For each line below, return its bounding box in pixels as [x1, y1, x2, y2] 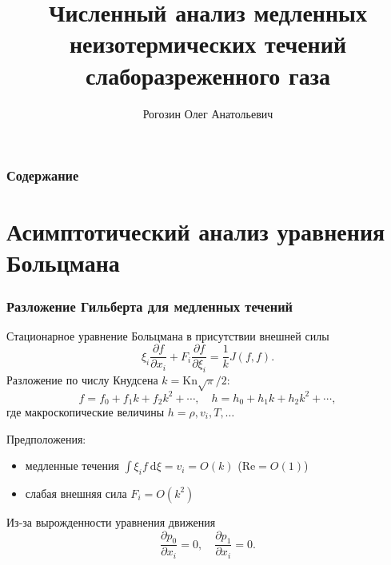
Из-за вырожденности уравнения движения [6, 513, 216, 530]
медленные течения [25, 457, 119, 474]
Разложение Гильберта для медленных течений [6, 296, 293, 316]
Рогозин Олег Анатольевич [142, 105, 273, 121]
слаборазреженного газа [86, 58, 330, 91]
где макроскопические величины [6, 403, 165, 420]
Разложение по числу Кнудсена [6, 372, 158, 388]
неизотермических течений [69, 27, 347, 60]
